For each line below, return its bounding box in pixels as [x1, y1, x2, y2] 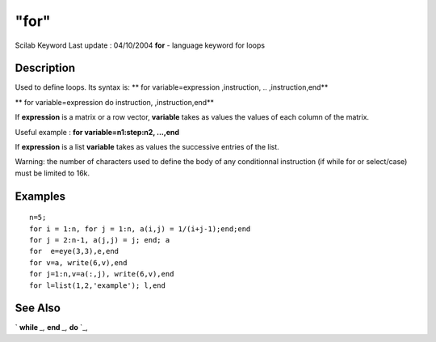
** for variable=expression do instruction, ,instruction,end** [15, 97, 214, 107]
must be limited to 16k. [15, 168, 90, 178]
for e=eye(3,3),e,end [29, 247, 119, 256]
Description [15, 61, 76, 75]
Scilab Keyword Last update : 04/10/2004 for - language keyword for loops [15, 40, 266, 50]
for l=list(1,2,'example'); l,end [29, 281, 166, 290]
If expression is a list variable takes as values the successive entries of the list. [15, 142, 280, 152]
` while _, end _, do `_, [15, 323, 88, 332]
